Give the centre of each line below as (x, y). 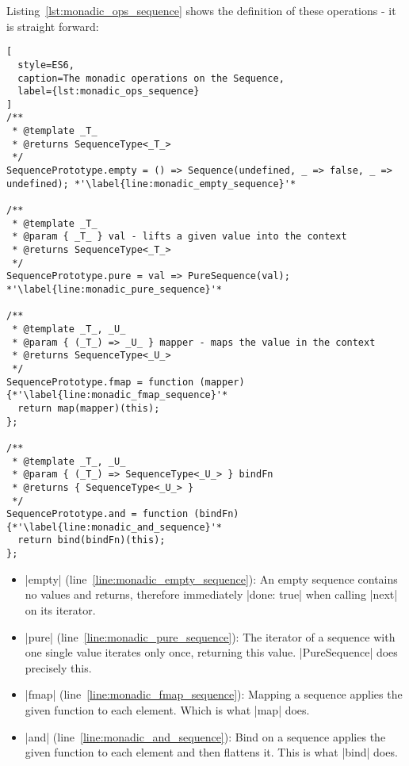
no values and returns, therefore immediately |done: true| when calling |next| (211, 594)
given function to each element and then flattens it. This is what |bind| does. (211, 752)
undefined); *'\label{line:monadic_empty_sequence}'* (151, 184)
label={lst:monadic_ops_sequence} (109, 92)
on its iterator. (60, 609)
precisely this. (58, 667)
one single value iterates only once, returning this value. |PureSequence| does (211, 652)
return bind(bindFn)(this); (92, 540)
